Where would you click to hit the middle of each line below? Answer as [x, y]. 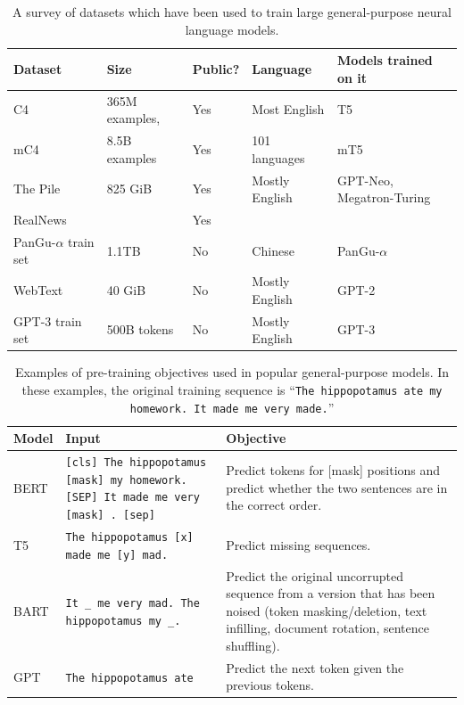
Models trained [385, 60]
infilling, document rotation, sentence [327, 628]
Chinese [273, 250]
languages [278, 157]
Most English [288, 109]
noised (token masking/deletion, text [327, 610]
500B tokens [140, 329]
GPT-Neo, [365, 180]
